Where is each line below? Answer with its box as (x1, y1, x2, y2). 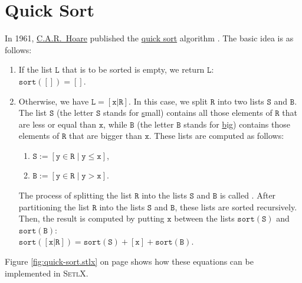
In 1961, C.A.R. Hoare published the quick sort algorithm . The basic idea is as (5, 32, 294, 44)
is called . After (219, 189, 276, 201)
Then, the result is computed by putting (18, 212, 165, 225)
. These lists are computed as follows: (149, 129, 284, 142)
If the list (18, 63, 52, 76)
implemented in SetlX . (5, 266, 88, 279)
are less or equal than (18, 118, 97, 130)
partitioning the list (18, 200, 90, 213)
